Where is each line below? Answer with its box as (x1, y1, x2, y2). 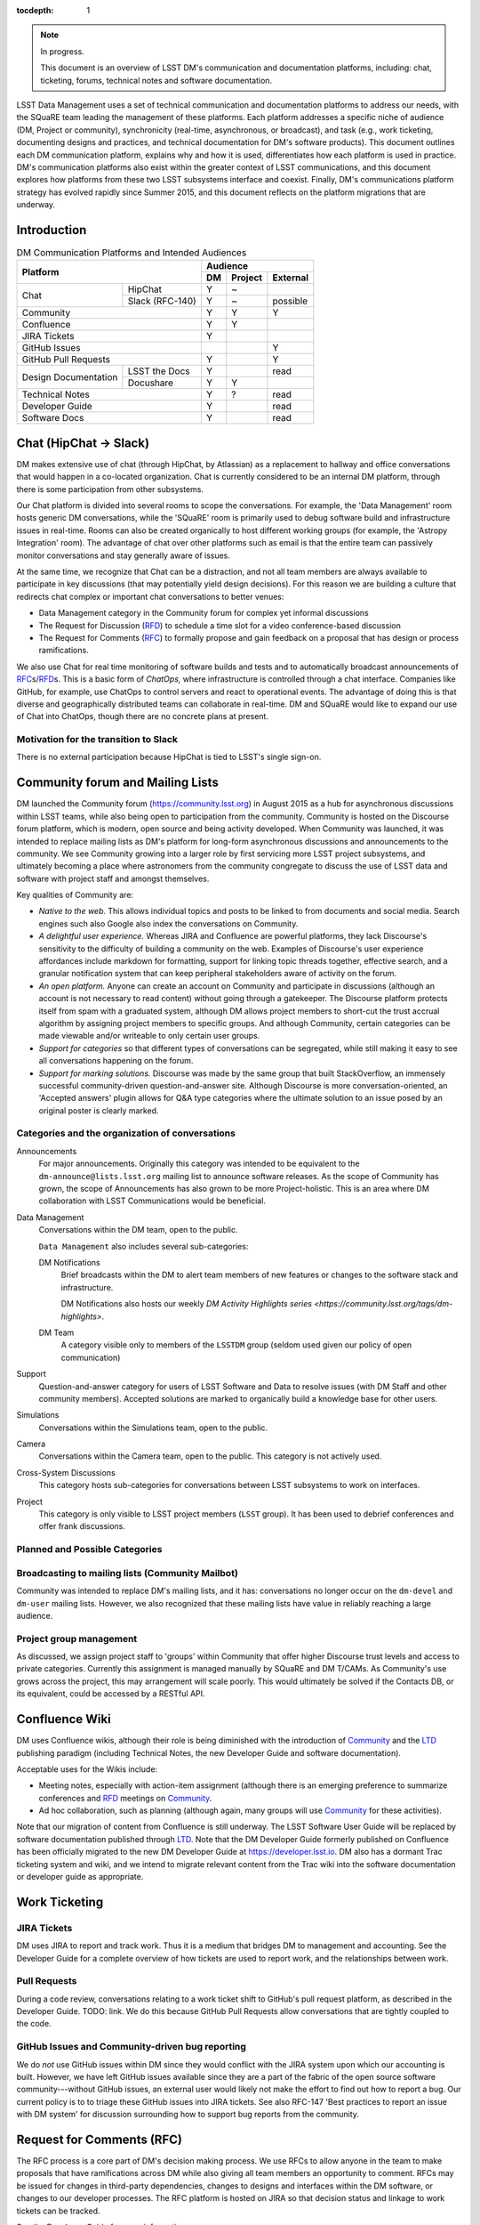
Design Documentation (21, 370, 118, 383)
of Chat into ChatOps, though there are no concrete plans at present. (16, 711, 268, 722)
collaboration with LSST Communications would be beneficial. (38, 1195, 267, 1206)
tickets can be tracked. (16, 2205, 100, 2216)
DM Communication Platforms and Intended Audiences (16, 247, 247, 259)
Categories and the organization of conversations (16, 1127, 236, 1139)
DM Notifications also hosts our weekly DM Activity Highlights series (60, 1299, 313, 1309)
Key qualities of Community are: (16, 890, 133, 901)
